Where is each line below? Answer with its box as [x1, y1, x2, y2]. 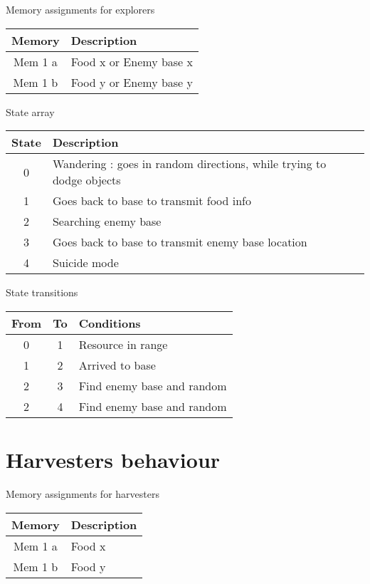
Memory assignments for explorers [6, 2, 155, 16]
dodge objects [52, 172, 121, 189]
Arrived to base [78, 356, 156, 373]
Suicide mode [52, 254, 119, 271]
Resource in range [78, 335, 168, 353]
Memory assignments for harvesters [6, 486, 159, 501]
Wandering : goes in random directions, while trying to [52, 155, 327, 172]
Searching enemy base [52, 213, 162, 230]
